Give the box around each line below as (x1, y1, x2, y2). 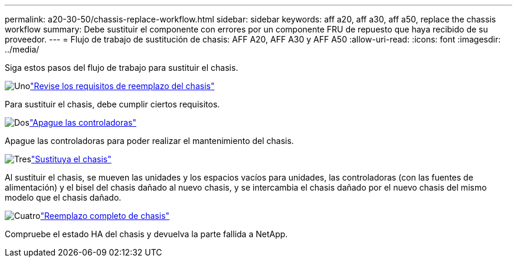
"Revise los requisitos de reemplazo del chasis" (30, 81, 215, 91)
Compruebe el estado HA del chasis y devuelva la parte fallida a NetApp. (5, 229, 288, 239)
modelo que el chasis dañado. (5, 192, 122, 202)
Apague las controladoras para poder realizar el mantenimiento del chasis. (5, 136, 294, 146)
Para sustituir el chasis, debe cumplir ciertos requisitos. (5, 99, 220, 109)
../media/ (5, 44, 40, 54)
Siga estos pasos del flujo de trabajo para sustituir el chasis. (5, 63, 238, 73)
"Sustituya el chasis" (31, 154, 112, 164)
